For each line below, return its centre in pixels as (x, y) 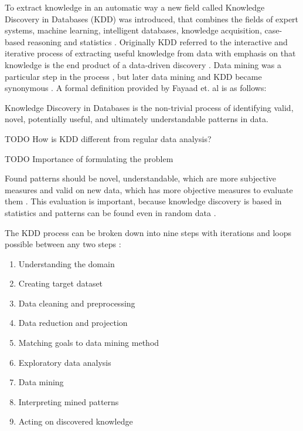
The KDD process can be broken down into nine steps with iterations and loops (148, 232)
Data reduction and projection (73, 323)
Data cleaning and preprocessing (77, 303)
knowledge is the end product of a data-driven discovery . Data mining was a (143, 64)
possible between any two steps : (63, 244)
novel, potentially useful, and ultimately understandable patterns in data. (137, 119)
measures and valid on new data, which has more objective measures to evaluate (149, 189)
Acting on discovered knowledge (76, 421)
